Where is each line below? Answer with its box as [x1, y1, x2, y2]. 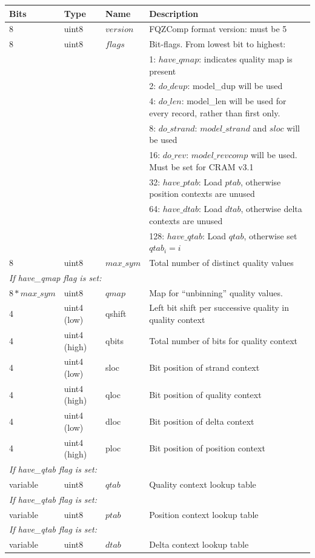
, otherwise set [244, 229, 297, 242]
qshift [105, 307, 127, 320]
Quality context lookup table [149, 477, 256, 490]
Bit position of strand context [149, 361, 260, 374]
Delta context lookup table [149, 538, 249, 551]
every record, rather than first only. [149, 106, 280, 119]
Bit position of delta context [149, 415, 254, 428]
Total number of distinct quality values [149, 256, 294, 268]
